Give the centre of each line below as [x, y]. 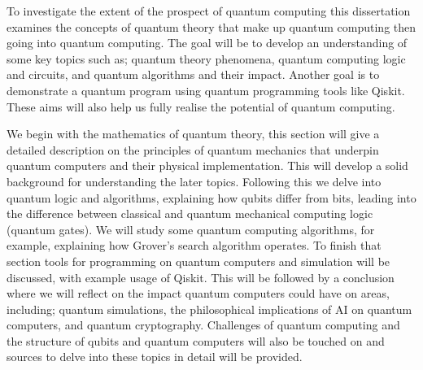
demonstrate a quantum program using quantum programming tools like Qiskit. [206, 90]
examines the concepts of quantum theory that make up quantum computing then [211, 26]
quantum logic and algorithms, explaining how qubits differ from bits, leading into [211, 197]
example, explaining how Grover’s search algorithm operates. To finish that [194, 245]
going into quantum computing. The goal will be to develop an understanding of [207, 43]
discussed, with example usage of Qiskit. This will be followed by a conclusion [201, 277]
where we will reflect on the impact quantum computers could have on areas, [198, 293]
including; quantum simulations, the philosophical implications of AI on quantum [209, 309]
